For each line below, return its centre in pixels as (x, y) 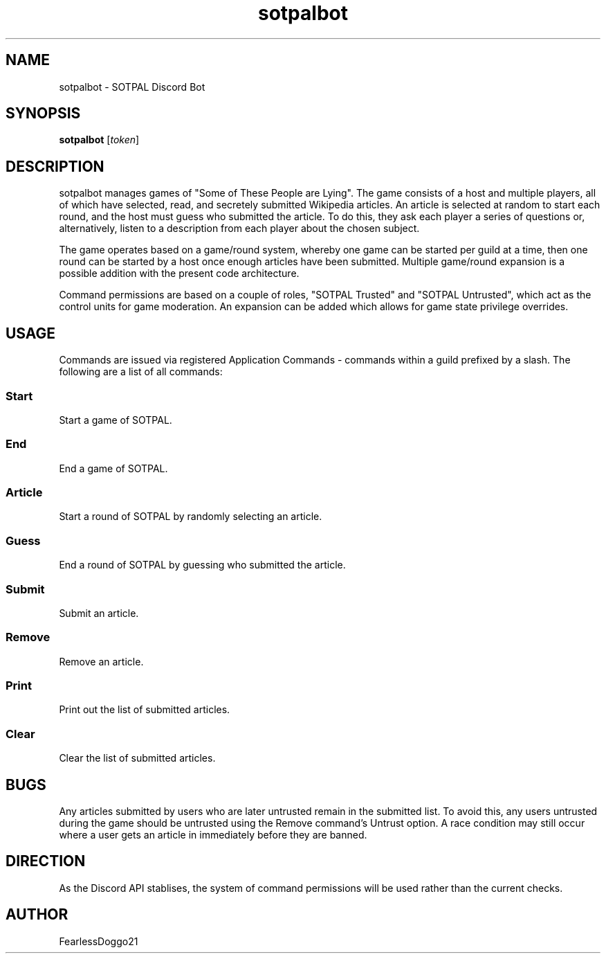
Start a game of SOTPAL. (116, 420)
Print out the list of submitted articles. (145, 710)
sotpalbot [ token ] (99, 140)
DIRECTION (46, 861)
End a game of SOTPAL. (113, 468)
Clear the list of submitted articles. (137, 758)
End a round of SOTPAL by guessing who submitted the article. (202, 565)
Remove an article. (101, 661)
